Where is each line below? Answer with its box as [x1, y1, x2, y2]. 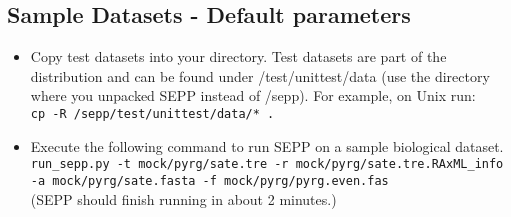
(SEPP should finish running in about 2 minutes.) [30, 188, 337, 209]
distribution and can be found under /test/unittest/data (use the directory [30, 65, 490, 86]
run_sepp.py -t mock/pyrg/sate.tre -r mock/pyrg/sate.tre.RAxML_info [30, 157, 504, 172]
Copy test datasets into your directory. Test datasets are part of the [30, 46, 447, 67]
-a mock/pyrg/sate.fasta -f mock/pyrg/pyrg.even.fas [30, 173, 389, 188]
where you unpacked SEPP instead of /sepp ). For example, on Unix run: [30, 85, 476, 106]
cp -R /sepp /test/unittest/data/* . [30, 106, 275, 121]
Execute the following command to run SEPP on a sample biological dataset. [30, 135, 504, 156]
